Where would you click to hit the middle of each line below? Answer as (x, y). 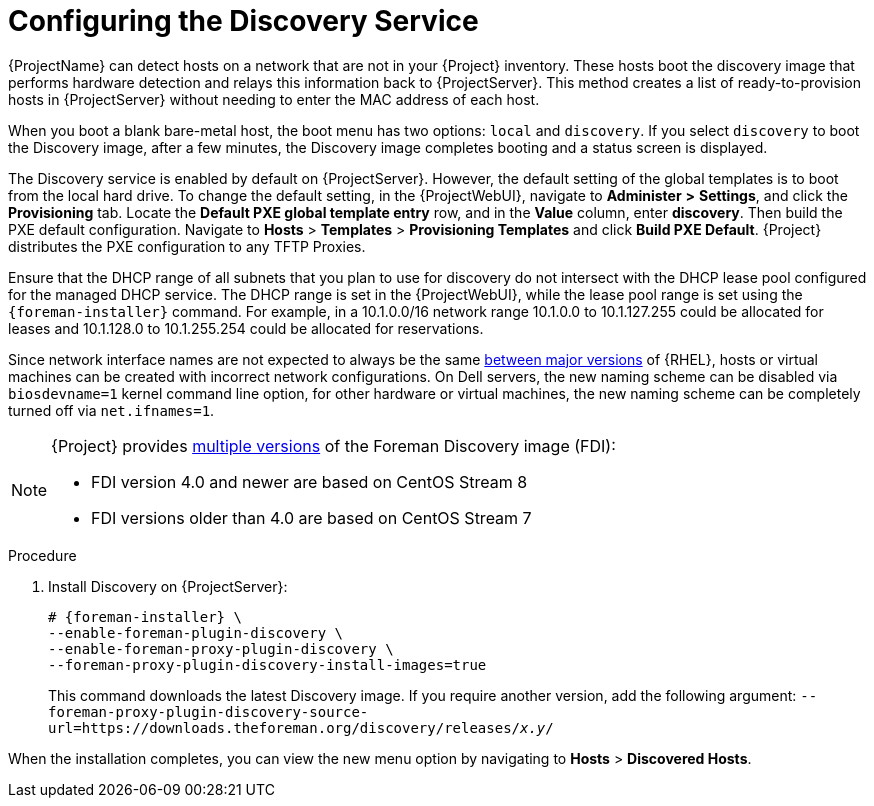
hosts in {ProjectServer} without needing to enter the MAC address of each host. (274, 99)
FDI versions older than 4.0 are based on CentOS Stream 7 (311, 517)
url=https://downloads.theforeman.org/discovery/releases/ (284, 727)
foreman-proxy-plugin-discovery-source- (208, 711)
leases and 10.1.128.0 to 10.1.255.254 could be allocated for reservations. (246, 328)
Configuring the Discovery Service (243, 21)
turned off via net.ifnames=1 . (111, 410)
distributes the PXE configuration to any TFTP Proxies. (187, 246)
